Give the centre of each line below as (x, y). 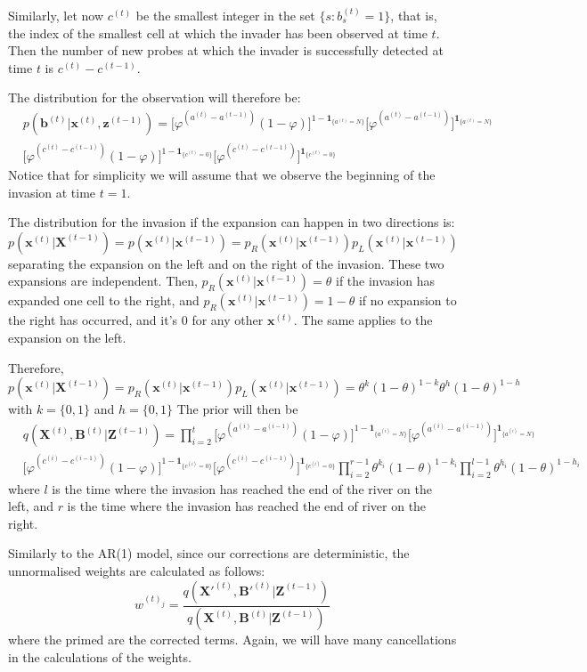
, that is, (414, 15)
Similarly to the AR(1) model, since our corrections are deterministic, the (209, 553)
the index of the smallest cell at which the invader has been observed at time (218, 32)
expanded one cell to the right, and (104, 300)
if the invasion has (386, 281)
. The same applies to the (363, 320)
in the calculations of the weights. (100, 657)
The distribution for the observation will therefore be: (155, 97)
